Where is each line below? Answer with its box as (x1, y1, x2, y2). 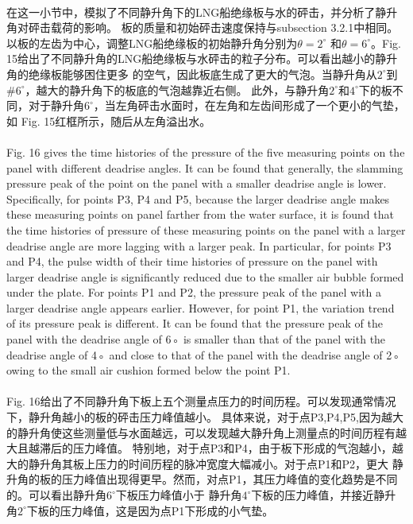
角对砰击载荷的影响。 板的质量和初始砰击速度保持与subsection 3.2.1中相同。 (6, 19, 399, 36)
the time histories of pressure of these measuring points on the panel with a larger (6, 221, 406, 238)
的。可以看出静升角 (6, 487, 106, 503)
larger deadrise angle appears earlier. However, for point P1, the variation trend (6, 299, 395, 316)
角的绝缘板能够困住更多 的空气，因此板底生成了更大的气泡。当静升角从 (6, 65, 377, 82)
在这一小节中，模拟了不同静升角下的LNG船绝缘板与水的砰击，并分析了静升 (6, 3, 398, 20)
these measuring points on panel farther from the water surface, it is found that (6, 206, 394, 223)
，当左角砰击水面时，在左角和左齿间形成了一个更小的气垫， (93, 97, 405, 114)
